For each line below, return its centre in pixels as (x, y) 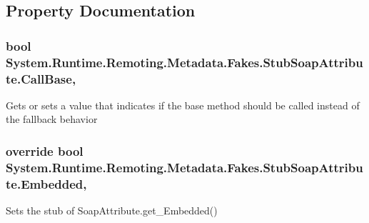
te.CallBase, (41, 78)
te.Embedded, (46, 183)
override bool (45, 150)
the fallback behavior (52, 119)
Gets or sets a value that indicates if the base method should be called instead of (183, 105)
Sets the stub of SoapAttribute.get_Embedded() (112, 210)
